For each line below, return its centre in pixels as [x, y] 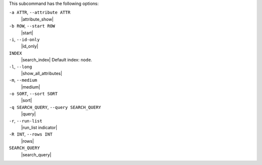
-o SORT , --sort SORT [33, 94]
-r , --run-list [26, 120]
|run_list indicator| [39, 128]
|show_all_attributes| [42, 73]
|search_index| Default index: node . [57, 60]
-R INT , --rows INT [31, 134]
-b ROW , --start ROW [32, 26]
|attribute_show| [37, 19]
